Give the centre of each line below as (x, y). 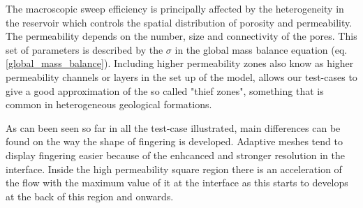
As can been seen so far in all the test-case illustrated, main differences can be (173, 127)
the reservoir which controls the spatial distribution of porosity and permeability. (179, 22)
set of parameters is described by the (84, 49)
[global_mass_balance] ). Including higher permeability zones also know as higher (180, 63)
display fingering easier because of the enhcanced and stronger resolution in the (175, 155)
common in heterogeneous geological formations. (109, 104)
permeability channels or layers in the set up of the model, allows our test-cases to (181, 76)
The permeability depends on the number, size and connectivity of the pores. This (181, 36)
